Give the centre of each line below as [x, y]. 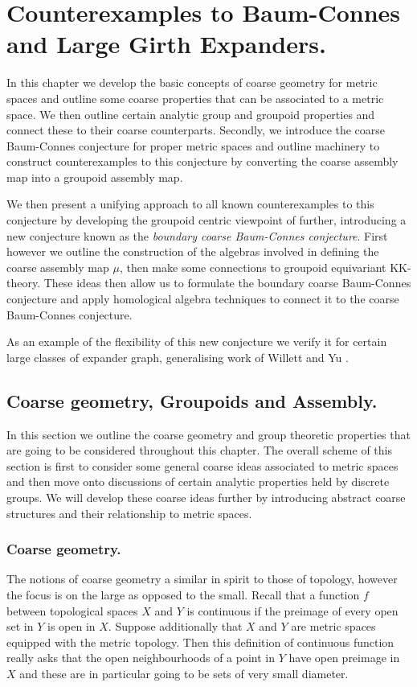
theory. [24, 283]
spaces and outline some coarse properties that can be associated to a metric [195, 98]
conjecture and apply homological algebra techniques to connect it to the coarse [203, 299]
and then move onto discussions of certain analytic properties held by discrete [198, 481]
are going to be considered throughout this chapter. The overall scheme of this [199, 450]
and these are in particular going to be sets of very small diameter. [184, 673]
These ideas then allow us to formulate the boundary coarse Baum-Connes [227, 283]
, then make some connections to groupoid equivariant [253, 267]
